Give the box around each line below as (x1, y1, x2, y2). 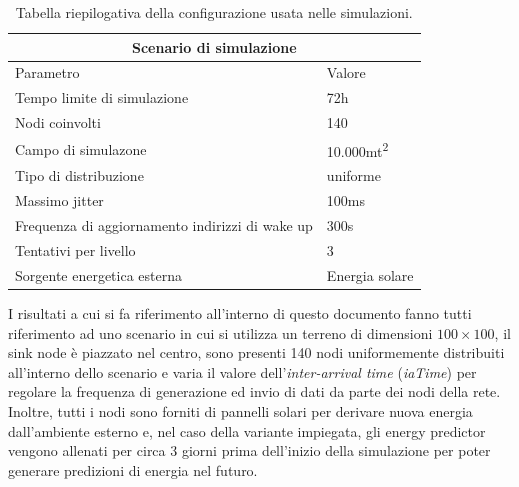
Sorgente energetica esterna (15, 264, 183, 285)
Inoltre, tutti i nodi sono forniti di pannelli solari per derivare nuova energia (8, 400, 473, 421)
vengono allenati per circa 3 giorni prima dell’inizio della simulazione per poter (8, 440, 491, 461)
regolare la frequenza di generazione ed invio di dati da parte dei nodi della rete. (8, 381, 501, 402)
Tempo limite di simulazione (15, 87, 189, 108)
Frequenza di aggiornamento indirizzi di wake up (15, 215, 313, 236)
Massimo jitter (15, 190, 104, 211)
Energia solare (326, 264, 414, 285)
